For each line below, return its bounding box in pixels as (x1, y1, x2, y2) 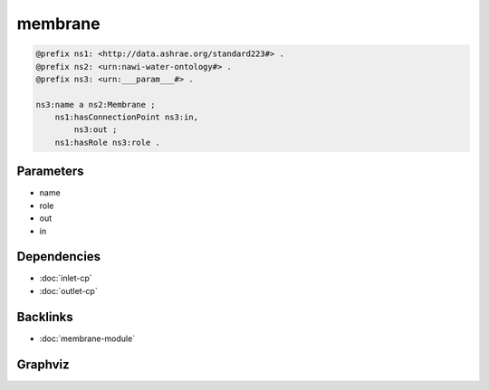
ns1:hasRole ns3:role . (54, 137, 160, 147)
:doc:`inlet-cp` (39, 272, 92, 284)
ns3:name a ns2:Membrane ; (35, 100, 156, 109)
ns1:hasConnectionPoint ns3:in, (54, 112, 199, 122)
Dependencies (16, 249, 101, 264)
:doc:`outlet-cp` (39, 285, 99, 296)
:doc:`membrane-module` (39, 333, 136, 344)
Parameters (16, 164, 84, 179)
